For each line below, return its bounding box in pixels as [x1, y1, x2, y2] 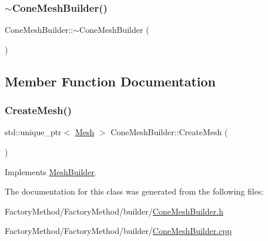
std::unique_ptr [5, 126, 62, 138]
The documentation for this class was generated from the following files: [5, 185, 264, 198]
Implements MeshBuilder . [5, 165, 97, 178]
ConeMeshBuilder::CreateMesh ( [110, 126, 228, 138]
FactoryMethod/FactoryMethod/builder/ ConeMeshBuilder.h [5, 205, 223, 217]
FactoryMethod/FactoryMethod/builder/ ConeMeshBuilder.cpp [5, 225, 232, 237]
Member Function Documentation [5, 72, 216, 90]
